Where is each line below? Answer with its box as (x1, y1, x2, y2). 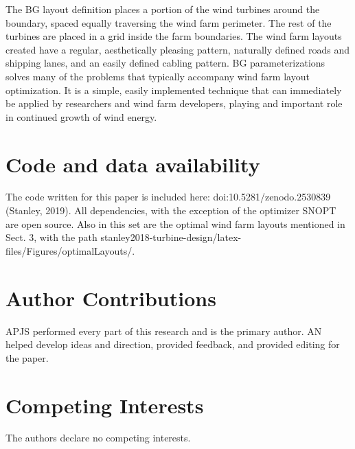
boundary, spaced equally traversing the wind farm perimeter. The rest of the (5, 15, 332, 30)
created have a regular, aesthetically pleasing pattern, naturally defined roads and (5, 42, 350, 56)
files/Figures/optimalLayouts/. (5, 243, 135, 257)
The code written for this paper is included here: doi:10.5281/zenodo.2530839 (5, 189, 331, 204)
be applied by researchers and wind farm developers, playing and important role (5, 96, 343, 111)
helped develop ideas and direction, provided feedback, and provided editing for (5, 337, 340, 352)
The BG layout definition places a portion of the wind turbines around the (5, 2, 320, 16)
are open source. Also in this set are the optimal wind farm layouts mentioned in (5, 216, 345, 231)
